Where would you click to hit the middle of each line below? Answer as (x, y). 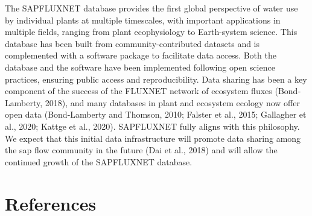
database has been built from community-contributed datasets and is (132, 43)
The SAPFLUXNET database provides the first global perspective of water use (151, 8)
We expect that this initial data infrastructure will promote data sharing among (153, 138)
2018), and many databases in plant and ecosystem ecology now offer (172, 102)
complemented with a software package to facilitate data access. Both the (141, 55)
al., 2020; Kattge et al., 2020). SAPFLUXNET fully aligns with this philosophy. (152, 126)
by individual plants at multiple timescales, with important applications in (143, 20)
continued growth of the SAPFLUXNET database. (99, 161)
